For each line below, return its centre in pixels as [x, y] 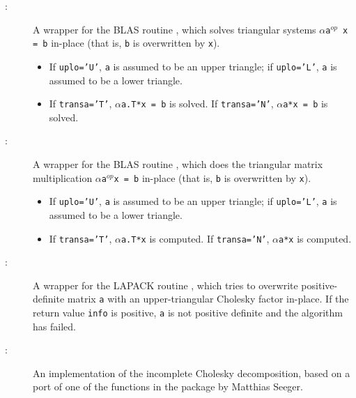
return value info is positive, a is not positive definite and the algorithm [188, 312]
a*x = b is [305, 104]
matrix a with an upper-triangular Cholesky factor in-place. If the [208, 299]
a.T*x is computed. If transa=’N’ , [195, 238]
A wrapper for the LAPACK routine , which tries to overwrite [165, 285]
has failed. [54, 326]
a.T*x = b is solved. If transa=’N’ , [197, 104]
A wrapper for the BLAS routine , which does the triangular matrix [178, 164]
